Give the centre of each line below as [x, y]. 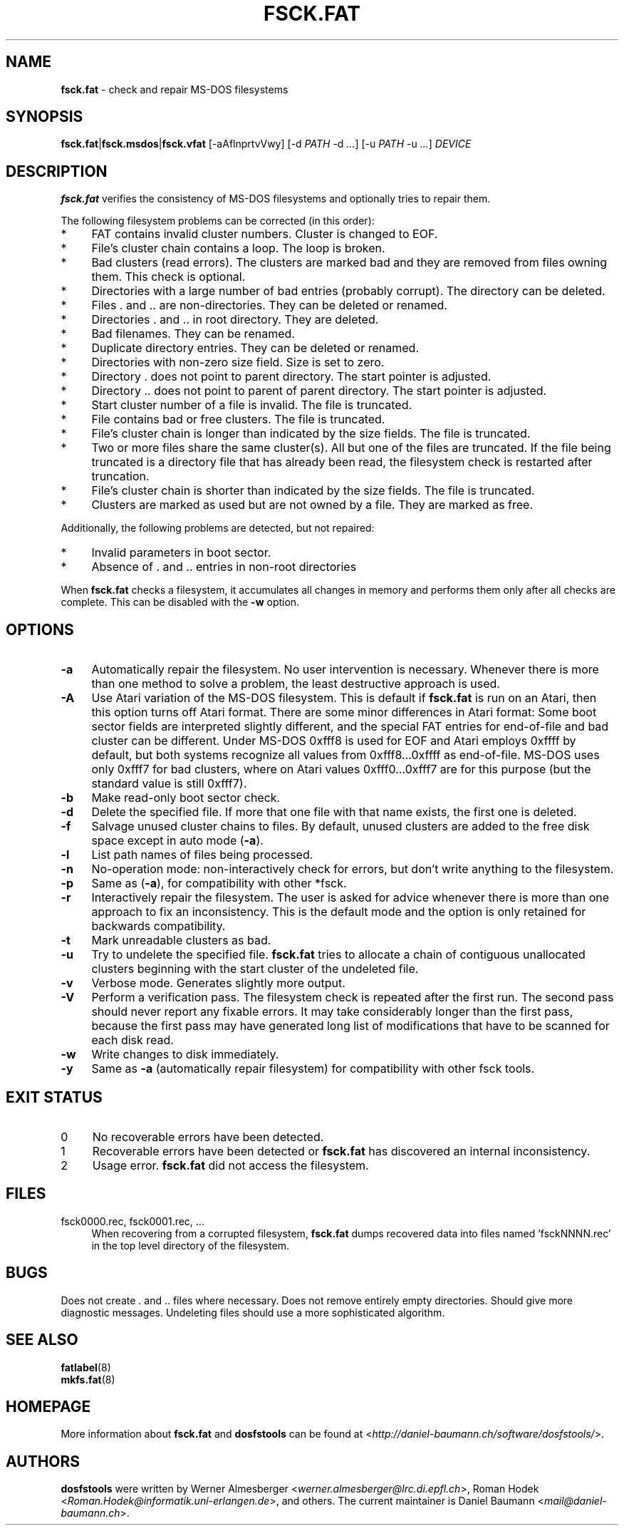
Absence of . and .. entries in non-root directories [224, 567]
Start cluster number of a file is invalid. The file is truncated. [252, 405]
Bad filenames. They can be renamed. [193, 334]
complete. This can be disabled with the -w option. [180, 602]
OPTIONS [40, 629]
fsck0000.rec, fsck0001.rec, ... [132, 1221]
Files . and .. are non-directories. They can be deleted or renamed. [269, 305]
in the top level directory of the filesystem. [191, 1245]
